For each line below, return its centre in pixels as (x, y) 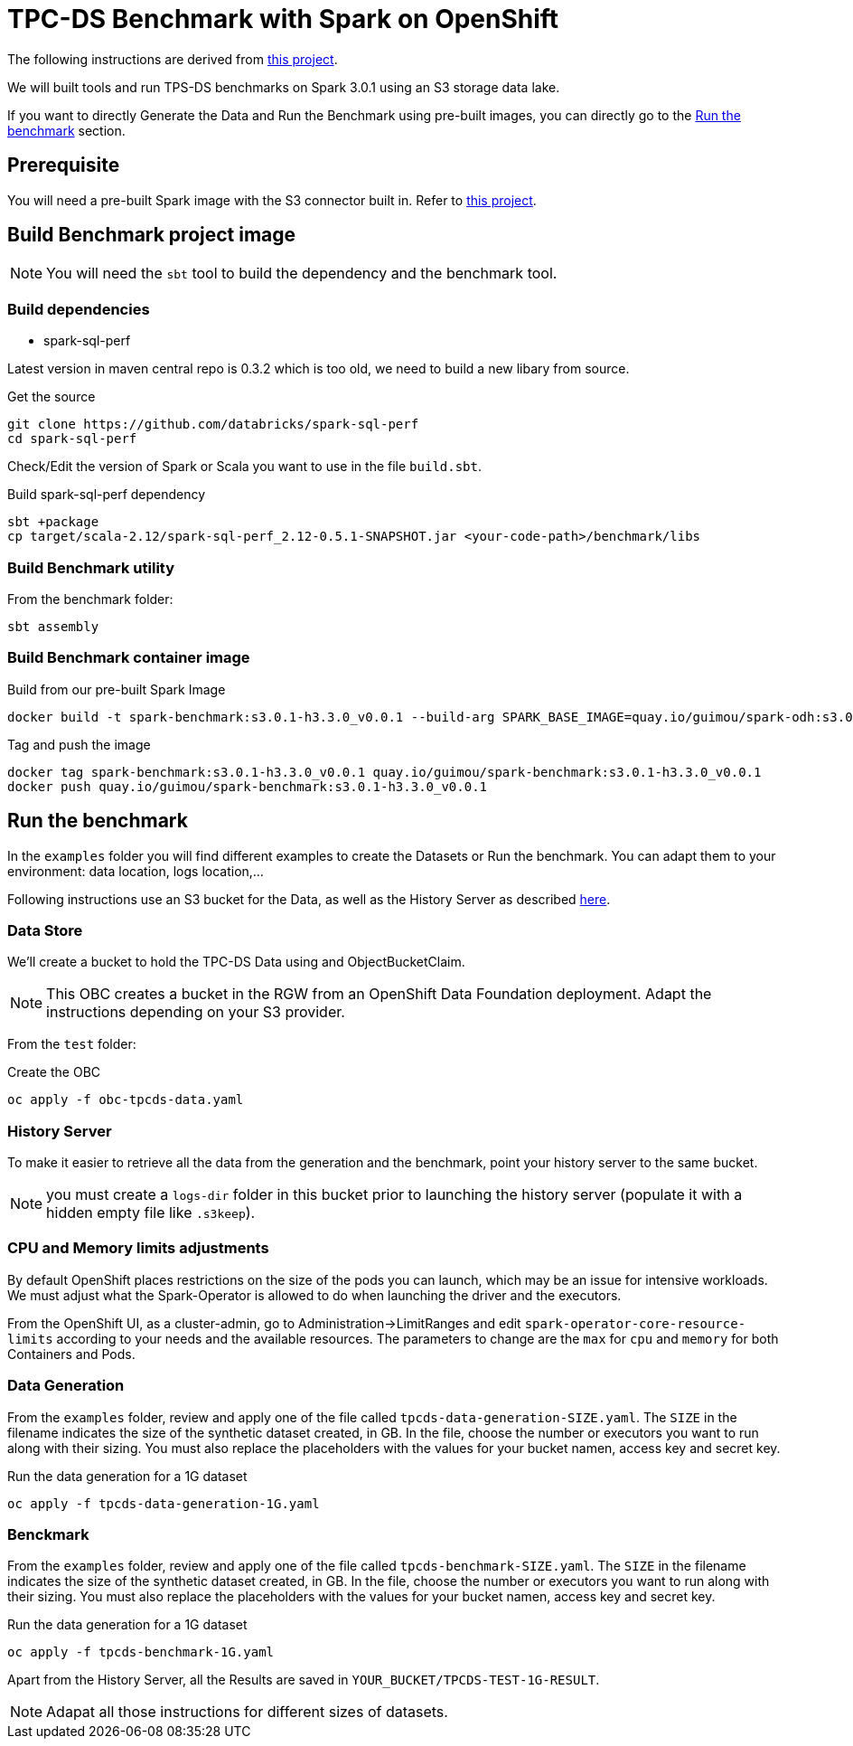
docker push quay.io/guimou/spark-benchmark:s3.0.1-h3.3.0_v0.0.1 (248, 786)
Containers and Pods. (71, 1354)
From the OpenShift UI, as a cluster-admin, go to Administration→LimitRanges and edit (264, 1323)
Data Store (45, 930)
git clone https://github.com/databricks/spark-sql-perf (213, 425)
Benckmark (48, 1534)
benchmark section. (66, 130)
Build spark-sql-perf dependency (107, 495)
